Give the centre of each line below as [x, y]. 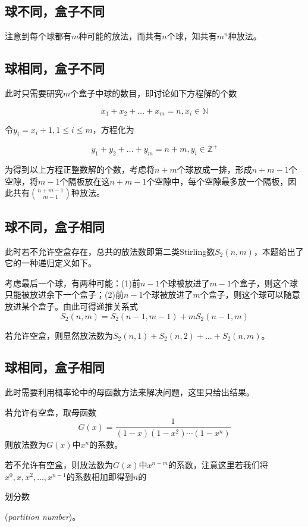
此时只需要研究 [34, 93]
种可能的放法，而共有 [120, 36]
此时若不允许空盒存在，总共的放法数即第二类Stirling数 [110, 251]
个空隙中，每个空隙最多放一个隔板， [217, 181]
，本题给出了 [279, 251]
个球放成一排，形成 [214, 169]
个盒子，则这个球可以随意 [250, 294]
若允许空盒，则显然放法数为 [59, 335]
